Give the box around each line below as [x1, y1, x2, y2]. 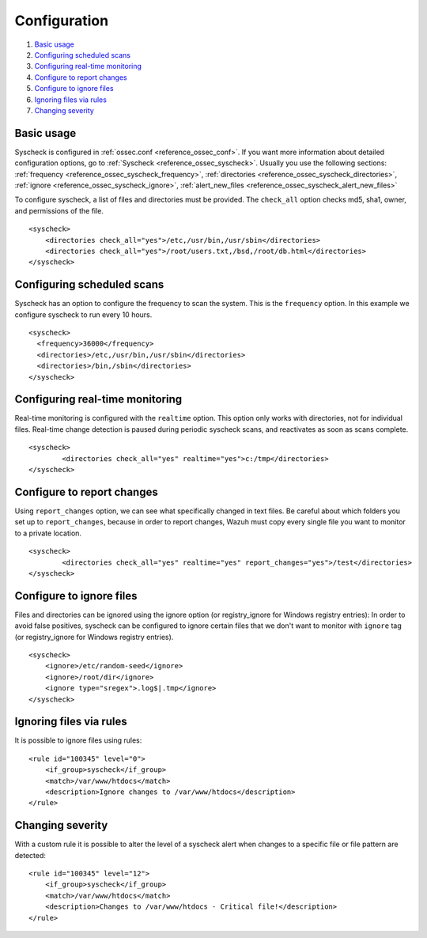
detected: [14, 850, 47, 860]
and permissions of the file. [14, 206, 104, 215]
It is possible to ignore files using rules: [14, 736, 142, 745]
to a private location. [14, 528, 82, 538]
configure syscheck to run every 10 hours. [14, 309, 153, 320]
